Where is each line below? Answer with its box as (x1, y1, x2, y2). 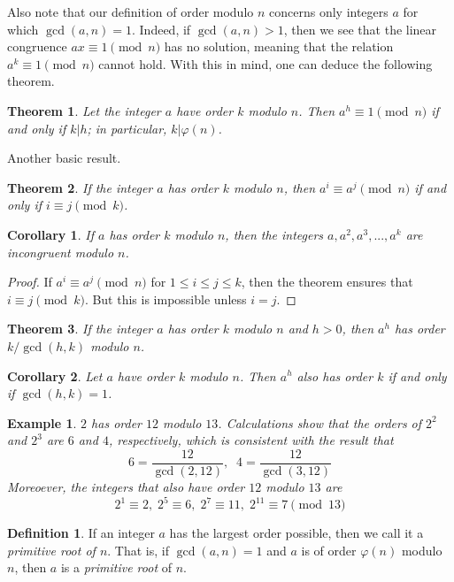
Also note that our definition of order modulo (7, 3, 254, 20)
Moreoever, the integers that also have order (7, 477, 245, 495)
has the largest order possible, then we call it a (169, 524, 424, 542)
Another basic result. (7, 149, 121, 167)
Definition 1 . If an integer (7, 524, 155, 542)
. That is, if (107, 540, 169, 559)
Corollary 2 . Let (7, 366, 103, 385)
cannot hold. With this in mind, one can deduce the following (98, 54, 433, 73)
